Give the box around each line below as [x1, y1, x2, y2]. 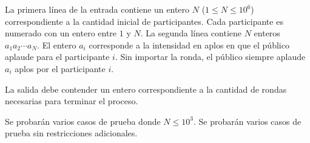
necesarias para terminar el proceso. [5, 95, 138, 107]
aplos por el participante [15, 62, 106, 75]
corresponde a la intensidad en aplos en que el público [89, 38, 289, 51]
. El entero [37, 38, 76, 51]
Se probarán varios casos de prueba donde [5, 115, 161, 127]
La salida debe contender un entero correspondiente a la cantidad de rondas [5, 82, 287, 95]
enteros [254, 27, 280, 39]
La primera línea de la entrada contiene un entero [5, 3, 190, 15]
